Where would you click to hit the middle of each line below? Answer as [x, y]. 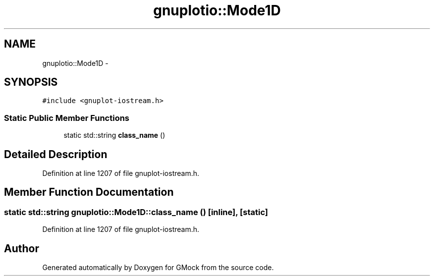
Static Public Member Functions [67, 118]
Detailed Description [56, 154]
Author [22, 248]
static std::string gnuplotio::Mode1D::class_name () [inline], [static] [136, 212]
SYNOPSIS [31, 82]
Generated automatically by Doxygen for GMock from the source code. [158, 268]
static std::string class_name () [114, 135]
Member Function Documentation [89, 192]
